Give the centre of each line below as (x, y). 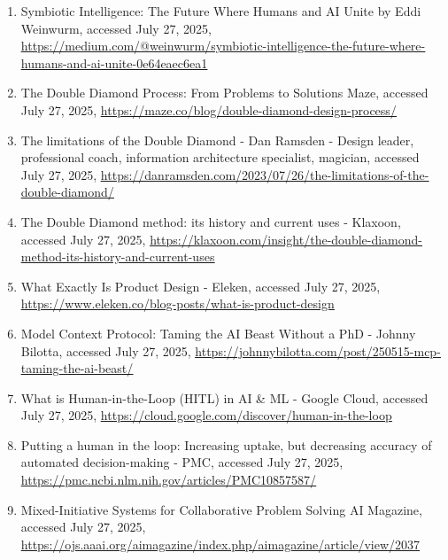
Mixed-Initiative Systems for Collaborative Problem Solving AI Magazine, (221, 509)
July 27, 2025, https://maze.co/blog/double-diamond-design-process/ (209, 109)
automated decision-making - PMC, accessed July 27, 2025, (182, 462)
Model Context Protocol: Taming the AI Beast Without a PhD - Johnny (218, 333)
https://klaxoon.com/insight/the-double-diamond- (286, 239)
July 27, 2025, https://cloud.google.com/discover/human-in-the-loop (206, 415)
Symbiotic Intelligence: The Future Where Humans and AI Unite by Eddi (221, 11)
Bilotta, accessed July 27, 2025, (106, 350)
